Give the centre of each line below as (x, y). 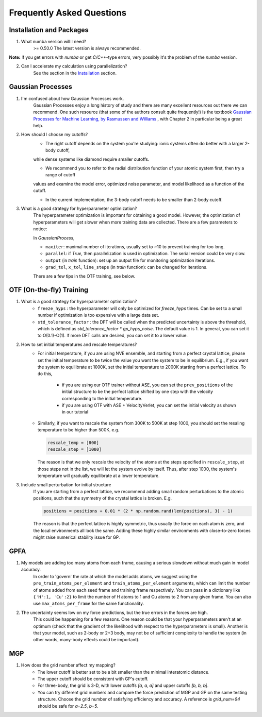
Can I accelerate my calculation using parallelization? (74, 66)
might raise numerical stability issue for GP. (77, 537)
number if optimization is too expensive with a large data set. (98, 315)
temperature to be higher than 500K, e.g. (79, 430)
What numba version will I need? (54, 42)
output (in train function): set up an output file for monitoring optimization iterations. (130, 260)
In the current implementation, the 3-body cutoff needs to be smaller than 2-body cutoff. (134, 200)
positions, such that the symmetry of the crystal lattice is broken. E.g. (103, 498)
